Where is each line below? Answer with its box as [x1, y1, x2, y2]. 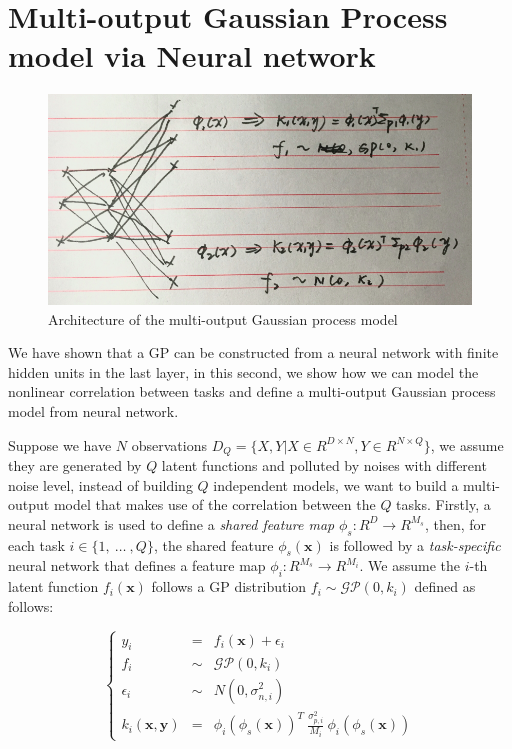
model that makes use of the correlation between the [53, 494, 376, 515]
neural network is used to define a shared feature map [8, 513, 335, 534]
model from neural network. [8, 400, 179, 421]
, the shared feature [153, 534, 274, 555]
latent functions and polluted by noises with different [161, 455, 487, 476]
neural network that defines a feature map [8, 555, 266, 576]
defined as [414, 576, 476, 597]
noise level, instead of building [8, 474, 193, 495]
